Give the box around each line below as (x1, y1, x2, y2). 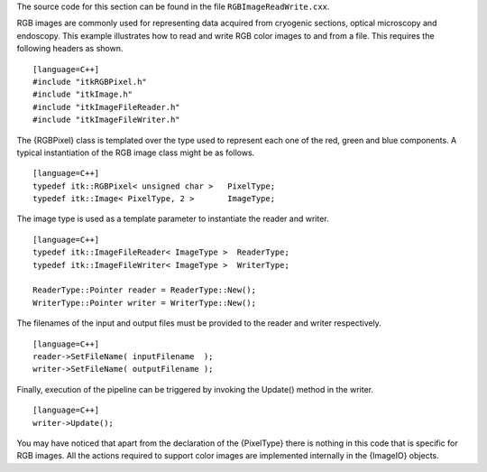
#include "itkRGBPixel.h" (32, 77, 148, 87)
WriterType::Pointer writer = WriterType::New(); (32, 298, 257, 308)
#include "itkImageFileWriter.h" (32, 115, 180, 125)
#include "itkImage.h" (32, 89, 133, 99)
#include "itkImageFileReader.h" (32, 102, 180, 112)
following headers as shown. (16, 43, 124, 54)
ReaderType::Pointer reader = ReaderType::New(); (32, 285, 257, 295)
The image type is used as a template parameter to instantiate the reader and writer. (16, 213, 329, 225)
